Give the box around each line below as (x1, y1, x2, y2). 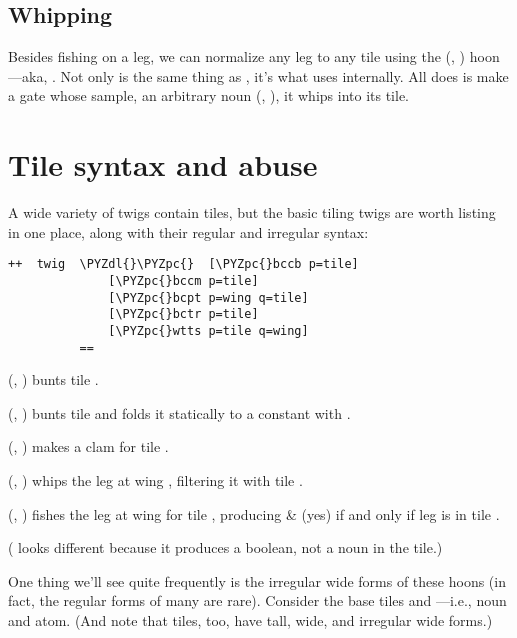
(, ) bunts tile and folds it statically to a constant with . (8, 402, 351, 423)
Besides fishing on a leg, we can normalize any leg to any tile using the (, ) (8, 46, 466, 67)
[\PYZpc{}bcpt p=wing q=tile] (108, 290, 309, 305)
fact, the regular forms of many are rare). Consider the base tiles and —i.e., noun (8, 590, 507, 611)
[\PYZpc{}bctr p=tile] (108, 307, 259, 322)
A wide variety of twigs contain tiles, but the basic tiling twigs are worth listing (8, 202, 496, 223)
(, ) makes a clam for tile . (8, 436, 169, 457)
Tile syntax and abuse (8, 144, 318, 185)
